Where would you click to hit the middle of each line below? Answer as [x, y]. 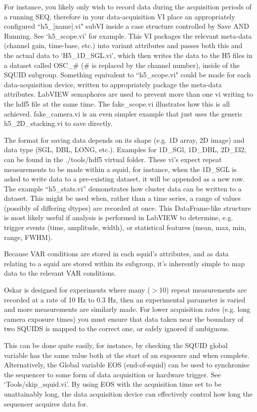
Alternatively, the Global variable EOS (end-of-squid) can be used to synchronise [127, 365]
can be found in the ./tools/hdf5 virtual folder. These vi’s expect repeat [113, 159]
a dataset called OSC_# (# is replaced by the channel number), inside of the [122, 65]
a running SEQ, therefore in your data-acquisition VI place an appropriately [120, 16]
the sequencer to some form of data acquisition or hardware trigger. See [112, 374]
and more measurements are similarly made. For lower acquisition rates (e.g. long [127, 309]
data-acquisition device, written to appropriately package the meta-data [113, 84]
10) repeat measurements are [203, 290]
